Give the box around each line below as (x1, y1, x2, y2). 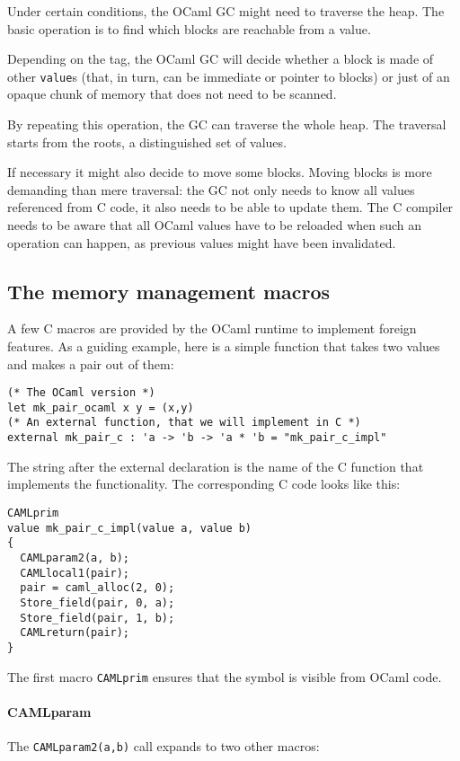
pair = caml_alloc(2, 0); (20, 581, 175, 595)
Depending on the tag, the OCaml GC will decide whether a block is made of (7, 49, 434, 68)
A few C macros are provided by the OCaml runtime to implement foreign (7, 319, 417, 338)
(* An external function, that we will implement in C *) (7, 416, 361, 429)
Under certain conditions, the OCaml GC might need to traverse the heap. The (7, 2, 445, 20)
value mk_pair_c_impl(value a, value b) (7, 521, 252, 535)
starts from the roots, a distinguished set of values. (7, 132, 287, 151)
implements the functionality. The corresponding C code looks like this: (7, 474, 401, 493)
